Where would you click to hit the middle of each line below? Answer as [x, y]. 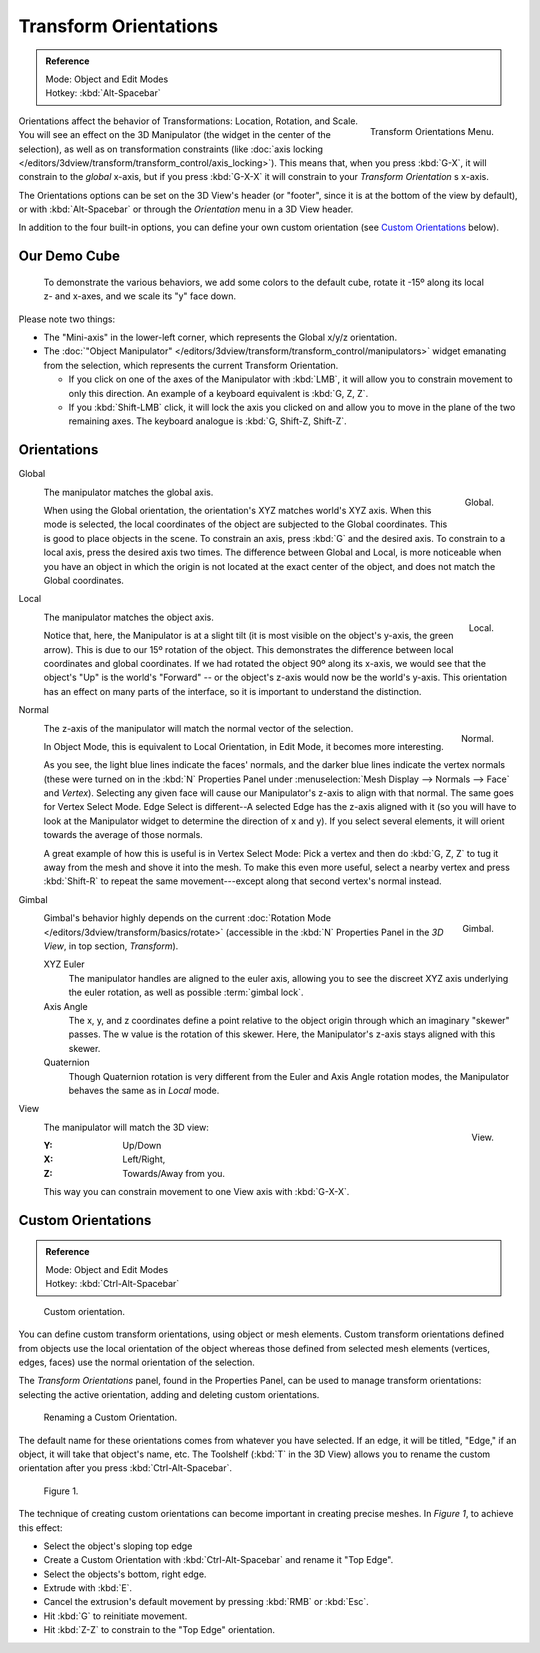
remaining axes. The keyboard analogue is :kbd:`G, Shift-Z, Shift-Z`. [207, 421]
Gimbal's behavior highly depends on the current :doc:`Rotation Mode [187, 918]
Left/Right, [144, 1159]
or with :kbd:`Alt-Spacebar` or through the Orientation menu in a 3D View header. [186, 209]
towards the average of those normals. [123, 835]
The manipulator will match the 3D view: [126, 1127]
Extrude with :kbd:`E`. [88, 1588]
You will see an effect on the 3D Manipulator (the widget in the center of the [175, 135]
